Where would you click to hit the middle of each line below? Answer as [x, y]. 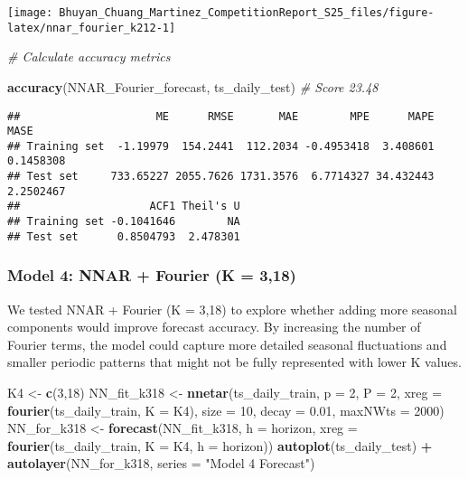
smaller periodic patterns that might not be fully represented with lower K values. [234, 362]
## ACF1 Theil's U [124, 207]
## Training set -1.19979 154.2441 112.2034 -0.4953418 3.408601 [221, 146]
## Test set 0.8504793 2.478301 [124, 236]
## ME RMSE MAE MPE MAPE [221, 116]
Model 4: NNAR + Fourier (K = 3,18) [152, 275]
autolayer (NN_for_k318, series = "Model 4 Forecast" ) [161, 463]
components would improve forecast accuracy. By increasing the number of [214, 327]
